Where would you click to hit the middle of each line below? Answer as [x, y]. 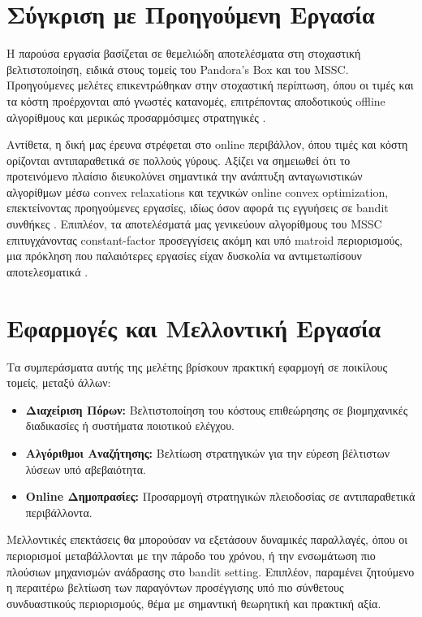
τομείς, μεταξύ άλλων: [59, 382]
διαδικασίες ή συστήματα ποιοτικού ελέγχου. [130, 426]
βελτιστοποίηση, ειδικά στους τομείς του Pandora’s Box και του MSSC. [178, 69]
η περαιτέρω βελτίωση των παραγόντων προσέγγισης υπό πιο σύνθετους [175, 587]
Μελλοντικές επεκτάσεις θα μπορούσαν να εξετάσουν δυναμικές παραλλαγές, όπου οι [207, 539]
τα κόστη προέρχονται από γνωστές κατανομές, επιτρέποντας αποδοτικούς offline [196, 100]
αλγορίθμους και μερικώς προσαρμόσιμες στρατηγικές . [136, 117]
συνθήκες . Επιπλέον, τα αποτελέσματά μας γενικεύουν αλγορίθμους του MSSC [194, 224]
